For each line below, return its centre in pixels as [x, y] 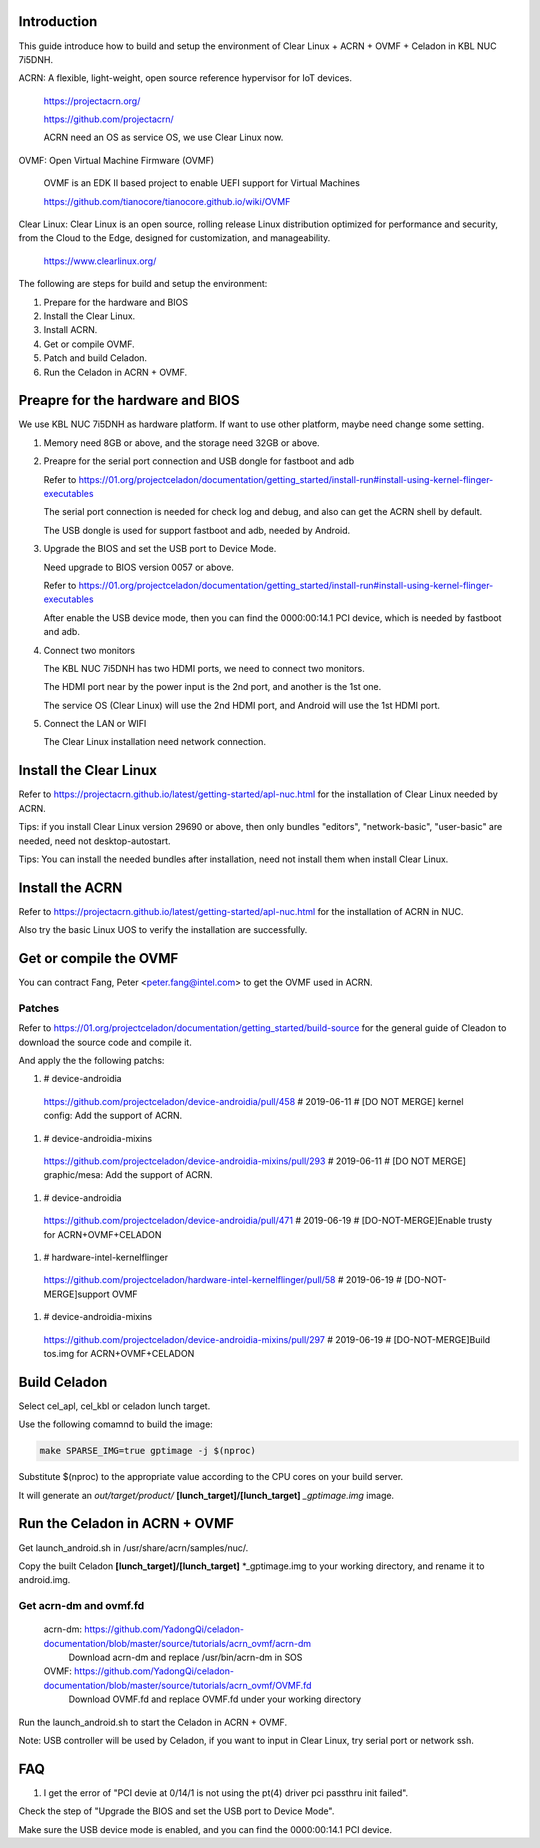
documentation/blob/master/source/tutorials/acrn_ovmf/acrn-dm [177, 1643]
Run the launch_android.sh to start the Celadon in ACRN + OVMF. [153, 1722]
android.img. [44, 1580]
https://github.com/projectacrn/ [108, 119]
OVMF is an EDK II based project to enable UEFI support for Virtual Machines [201, 183]
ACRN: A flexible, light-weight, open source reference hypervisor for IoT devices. [185, 78]
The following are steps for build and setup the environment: [143, 284]
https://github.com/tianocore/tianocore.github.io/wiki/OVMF [167, 201]
